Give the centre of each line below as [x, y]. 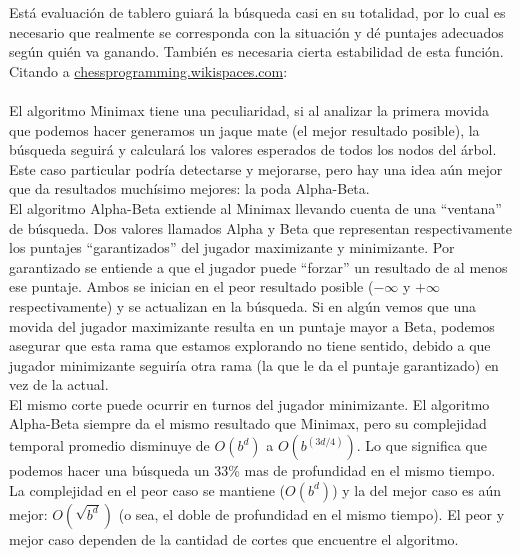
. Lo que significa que [421, 445]
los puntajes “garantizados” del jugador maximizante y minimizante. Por [232, 247]
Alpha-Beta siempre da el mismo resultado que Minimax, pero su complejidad [248, 423]
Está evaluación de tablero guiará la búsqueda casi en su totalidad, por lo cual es [257, 12]
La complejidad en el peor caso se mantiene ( [147, 489]
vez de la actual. [59, 384]
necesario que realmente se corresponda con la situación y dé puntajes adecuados [256, 31]
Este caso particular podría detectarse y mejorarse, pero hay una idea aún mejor [256, 168]
